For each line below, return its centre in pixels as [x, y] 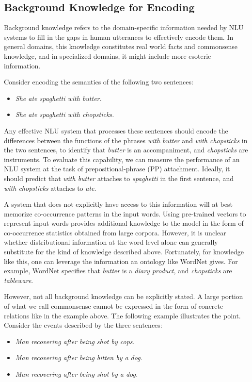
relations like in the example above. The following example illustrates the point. [122, 315]
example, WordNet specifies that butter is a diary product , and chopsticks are [118, 271]
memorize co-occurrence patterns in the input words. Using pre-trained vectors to [125, 213]
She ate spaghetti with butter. [58, 98]
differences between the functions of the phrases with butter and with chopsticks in [126, 140]
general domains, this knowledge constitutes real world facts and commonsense [121, 46]
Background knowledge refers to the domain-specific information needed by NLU [124, 27]
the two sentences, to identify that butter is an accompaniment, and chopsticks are [126, 150]
